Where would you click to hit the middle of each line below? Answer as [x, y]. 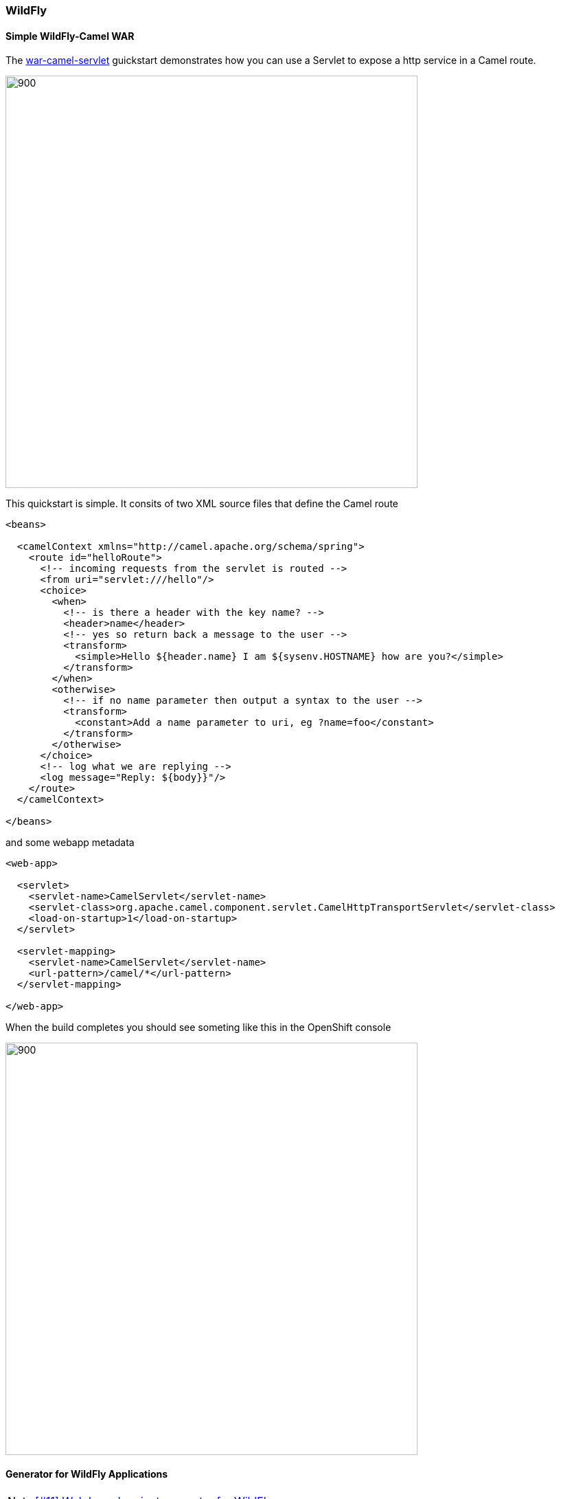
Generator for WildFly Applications [87, 1474]
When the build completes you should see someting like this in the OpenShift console [198, 1028]
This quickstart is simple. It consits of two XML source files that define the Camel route [202, 504]
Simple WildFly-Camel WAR [70, 36]
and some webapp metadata [70, 843]
